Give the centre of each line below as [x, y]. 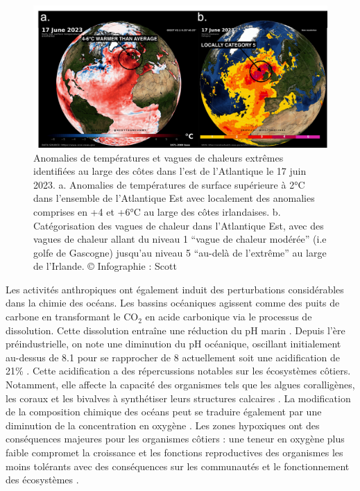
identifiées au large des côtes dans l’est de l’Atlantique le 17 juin [170, 171]
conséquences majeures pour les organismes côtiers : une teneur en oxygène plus [175, 439]
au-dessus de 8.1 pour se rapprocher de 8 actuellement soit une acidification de [173, 357]
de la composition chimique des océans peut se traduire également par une [164, 412]
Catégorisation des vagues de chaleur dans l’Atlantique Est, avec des [179, 225]
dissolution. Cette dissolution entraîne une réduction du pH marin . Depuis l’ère [175, 330]
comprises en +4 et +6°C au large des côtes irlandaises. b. [157, 211]
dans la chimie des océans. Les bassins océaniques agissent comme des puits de [173, 303]
